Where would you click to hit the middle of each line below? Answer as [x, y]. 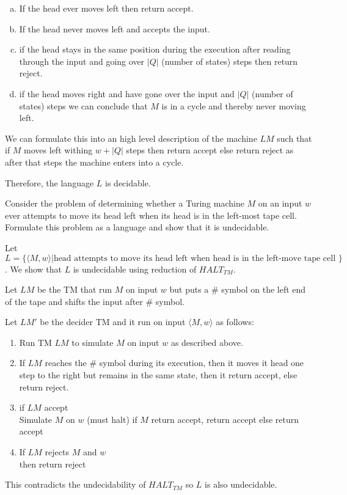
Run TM [35, 342]
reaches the [66, 363]
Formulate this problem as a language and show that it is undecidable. [137, 227]
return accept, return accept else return [225, 419]
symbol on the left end [264, 289]
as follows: [235, 322]
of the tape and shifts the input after [74, 301]
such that [294, 138]
